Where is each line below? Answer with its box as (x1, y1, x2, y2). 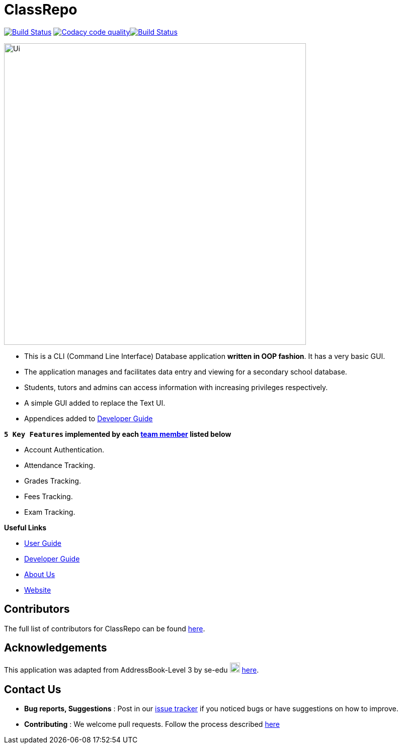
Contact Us (4, 683, 61, 696)
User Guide (24, 538, 62, 547)
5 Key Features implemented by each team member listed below (4, 429, 231, 438)
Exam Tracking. (24, 507, 75, 516)
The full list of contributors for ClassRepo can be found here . (4, 624, 205, 633)
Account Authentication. (24, 445, 104, 454)
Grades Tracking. (24, 476, 81, 485)
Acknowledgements (4, 641, 107, 654)
